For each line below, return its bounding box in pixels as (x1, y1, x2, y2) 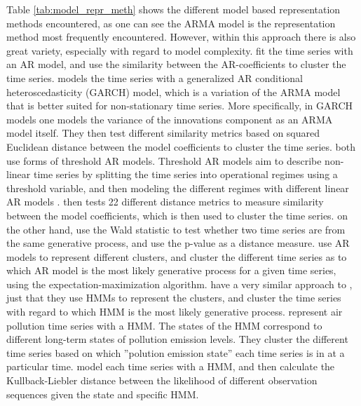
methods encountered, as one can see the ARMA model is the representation (6, 15, 336, 30)
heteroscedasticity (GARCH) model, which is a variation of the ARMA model (6, 84, 341, 99)
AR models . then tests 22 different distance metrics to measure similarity (6, 194, 324, 209)
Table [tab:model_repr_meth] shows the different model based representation (6, 2, 341, 16)
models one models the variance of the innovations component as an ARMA (6, 111, 333, 126)
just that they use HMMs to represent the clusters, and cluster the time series (6, 290, 341, 305)
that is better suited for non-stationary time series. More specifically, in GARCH (6, 98, 353, 113)
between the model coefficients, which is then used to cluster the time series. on (6, 208, 348, 222)
